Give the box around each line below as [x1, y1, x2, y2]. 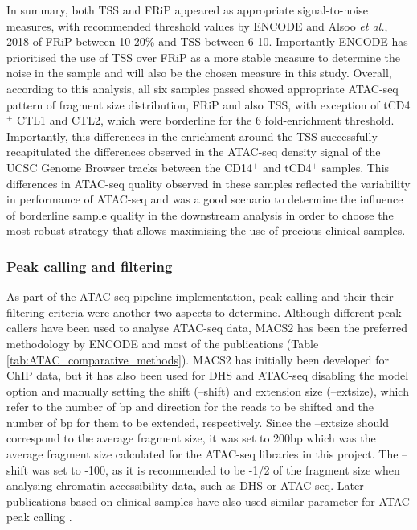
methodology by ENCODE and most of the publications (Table [6, 335, 319, 351]
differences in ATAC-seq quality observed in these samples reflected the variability [6, 175, 411, 191]
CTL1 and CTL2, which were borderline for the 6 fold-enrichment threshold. [17, 112, 395, 129]
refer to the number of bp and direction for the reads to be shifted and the [6, 398, 374, 415]
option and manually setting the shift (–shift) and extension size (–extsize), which [6, 382, 409, 399]
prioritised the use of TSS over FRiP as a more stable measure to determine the [6, 48, 400, 65]
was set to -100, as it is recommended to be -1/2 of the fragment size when [31, 461, 400, 478]
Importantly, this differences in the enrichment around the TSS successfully [6, 127, 378, 144]
